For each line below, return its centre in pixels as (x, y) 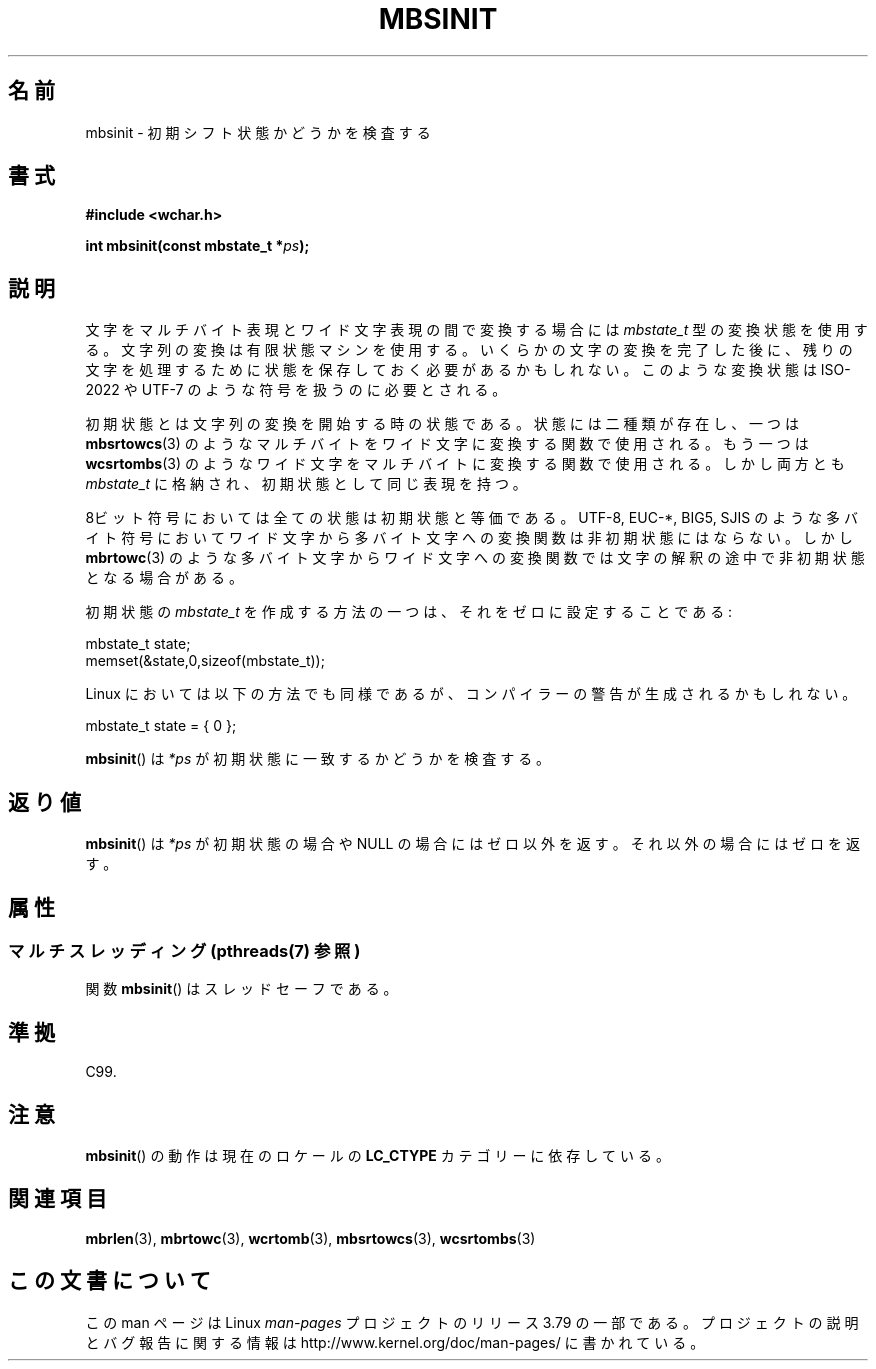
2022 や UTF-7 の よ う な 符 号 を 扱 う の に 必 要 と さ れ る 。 (296, 390)
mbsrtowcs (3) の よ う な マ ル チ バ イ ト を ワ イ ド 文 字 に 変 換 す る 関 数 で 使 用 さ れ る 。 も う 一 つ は (447, 444)
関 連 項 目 (57, 1199)
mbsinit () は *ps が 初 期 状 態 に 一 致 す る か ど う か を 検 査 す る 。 (318, 759)
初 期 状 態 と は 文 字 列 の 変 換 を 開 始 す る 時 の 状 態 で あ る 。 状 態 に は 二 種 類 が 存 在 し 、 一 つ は (442, 424)
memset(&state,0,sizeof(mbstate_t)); (205, 661)
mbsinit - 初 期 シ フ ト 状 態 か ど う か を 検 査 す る (258, 132)
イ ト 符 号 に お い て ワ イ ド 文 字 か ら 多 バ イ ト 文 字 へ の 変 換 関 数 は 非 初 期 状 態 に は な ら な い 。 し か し (469, 538)
